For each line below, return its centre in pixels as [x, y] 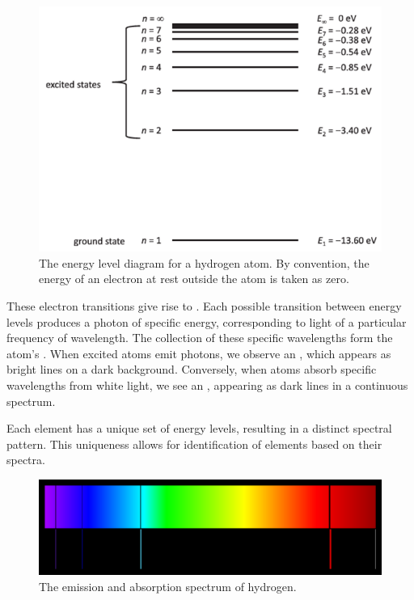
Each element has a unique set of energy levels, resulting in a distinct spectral [199, 428]
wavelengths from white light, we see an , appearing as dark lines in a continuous [207, 385]
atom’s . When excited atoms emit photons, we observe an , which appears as [199, 353]
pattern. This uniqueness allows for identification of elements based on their [194, 444]
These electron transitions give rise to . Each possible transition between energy [204, 306]
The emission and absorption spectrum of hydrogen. [168, 586]
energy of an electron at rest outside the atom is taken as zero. [194, 279]
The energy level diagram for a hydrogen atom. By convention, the [204, 262]
